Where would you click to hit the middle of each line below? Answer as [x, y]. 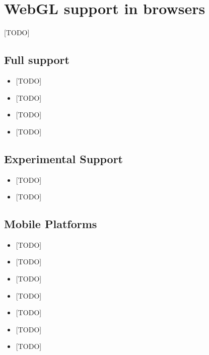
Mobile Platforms [51, 224]
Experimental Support [63, 158]
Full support [37, 60]
